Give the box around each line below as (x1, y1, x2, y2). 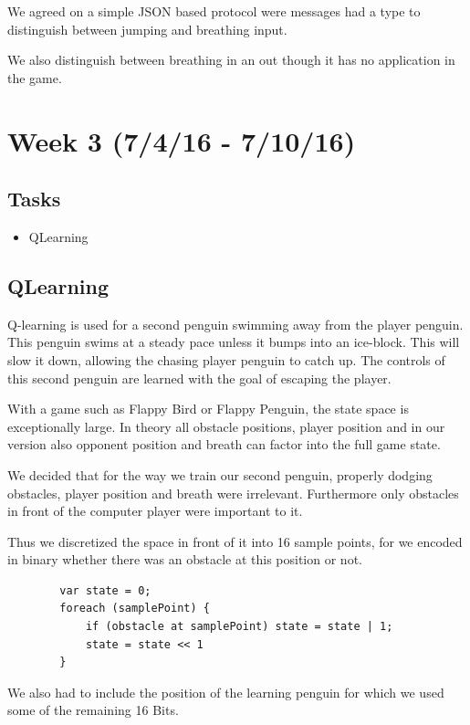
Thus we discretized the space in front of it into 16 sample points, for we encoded (7, 531, 463, 551)
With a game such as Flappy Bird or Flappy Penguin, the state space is (7, 399, 409, 418)
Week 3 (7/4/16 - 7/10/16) (7, 121, 356, 159)
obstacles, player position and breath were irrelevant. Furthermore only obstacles (7, 483, 459, 502)
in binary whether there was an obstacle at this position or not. (7, 550, 362, 569)
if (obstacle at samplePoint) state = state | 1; (85, 620, 393, 634)
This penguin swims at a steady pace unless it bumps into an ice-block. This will (7, 332, 460, 352)
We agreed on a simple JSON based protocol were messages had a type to (7, 2, 421, 20)
